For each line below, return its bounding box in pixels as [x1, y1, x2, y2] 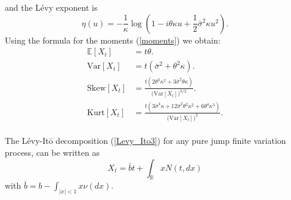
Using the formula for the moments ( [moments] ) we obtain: [5, 33, 221, 46]
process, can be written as [5, 146, 100, 158]
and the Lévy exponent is [5, 1, 98, 13]
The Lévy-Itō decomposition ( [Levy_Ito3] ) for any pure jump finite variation [5, 134, 286, 147]
